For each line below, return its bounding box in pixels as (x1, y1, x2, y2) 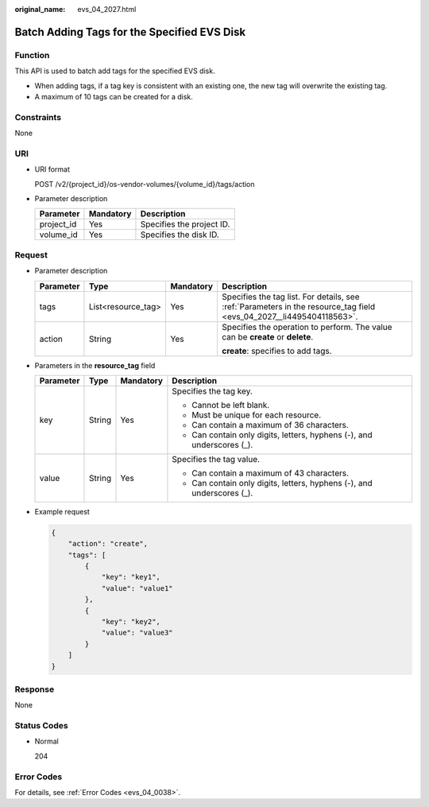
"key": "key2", (101, 617, 160, 627)
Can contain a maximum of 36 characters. (191, 419, 349, 430)
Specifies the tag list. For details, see (222, 291, 360, 302)
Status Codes (14, 720, 68, 731)
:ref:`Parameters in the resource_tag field (222, 301, 376, 312)
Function (14, 49, 50, 60)
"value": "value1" (101, 584, 174, 592)
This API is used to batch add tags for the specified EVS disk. (14, 66, 215, 76)
